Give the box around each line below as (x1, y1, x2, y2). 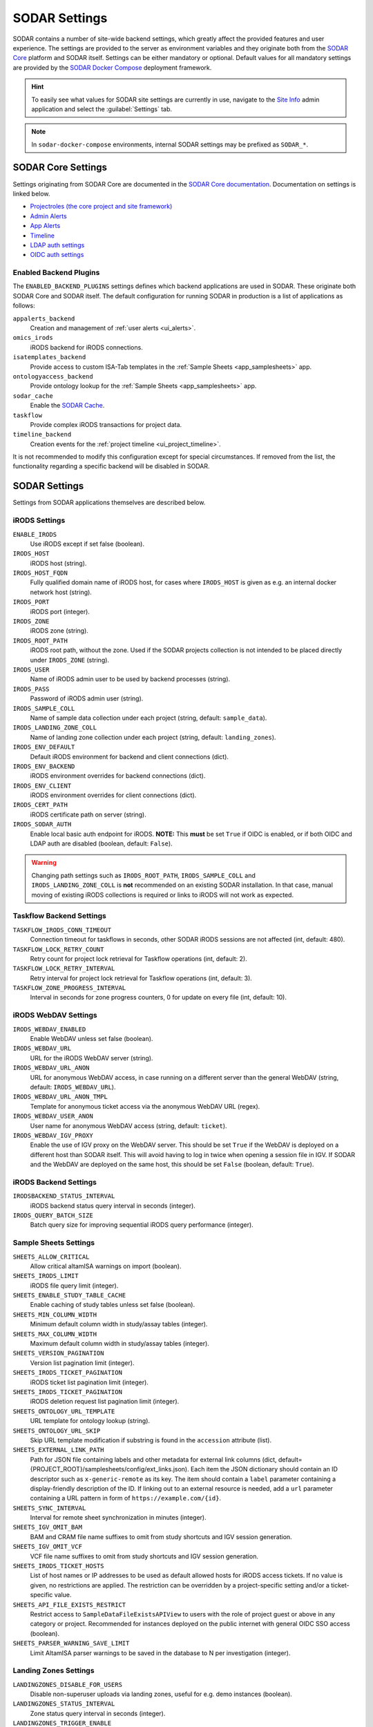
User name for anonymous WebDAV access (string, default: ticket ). (30, 1121, 227, 1129)
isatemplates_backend (12, 353, 86, 361)
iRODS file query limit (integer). (30, 1281, 119, 1290)
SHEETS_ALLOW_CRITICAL (12, 1252, 90, 1261)
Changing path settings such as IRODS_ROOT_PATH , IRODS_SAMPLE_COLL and (31, 871, 256, 879)
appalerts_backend (12, 314, 75, 323)
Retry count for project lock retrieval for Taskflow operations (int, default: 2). (30, 954, 248, 963)
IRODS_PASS (12, 685, 50, 693)
